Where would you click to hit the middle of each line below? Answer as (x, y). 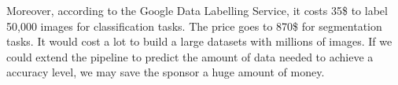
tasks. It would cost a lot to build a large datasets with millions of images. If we (199, 41)
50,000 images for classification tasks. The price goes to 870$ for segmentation (194, 26)
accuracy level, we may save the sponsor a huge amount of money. (166, 72)
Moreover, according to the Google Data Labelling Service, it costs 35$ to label (197, 10)
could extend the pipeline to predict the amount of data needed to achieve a (190, 56)
